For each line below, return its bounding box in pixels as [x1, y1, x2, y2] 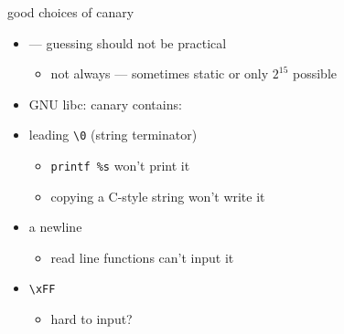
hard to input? [50, 309, 133, 329]
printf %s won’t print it [50, 156, 190, 175]
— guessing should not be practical [28, 33, 227, 52]
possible [293, 64, 338, 83]
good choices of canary [7, 3, 134, 21]
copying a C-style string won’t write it [50, 186, 265, 205]
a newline [28, 217, 82, 236]
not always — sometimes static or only [50, 64, 269, 83]
